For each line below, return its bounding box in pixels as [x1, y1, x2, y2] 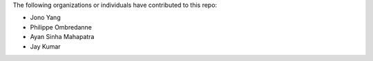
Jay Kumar [30, 42, 61, 51]
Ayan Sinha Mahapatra [30, 33, 95, 41]
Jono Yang [30, 14, 61, 22]
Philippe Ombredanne [30, 23, 93, 31]
